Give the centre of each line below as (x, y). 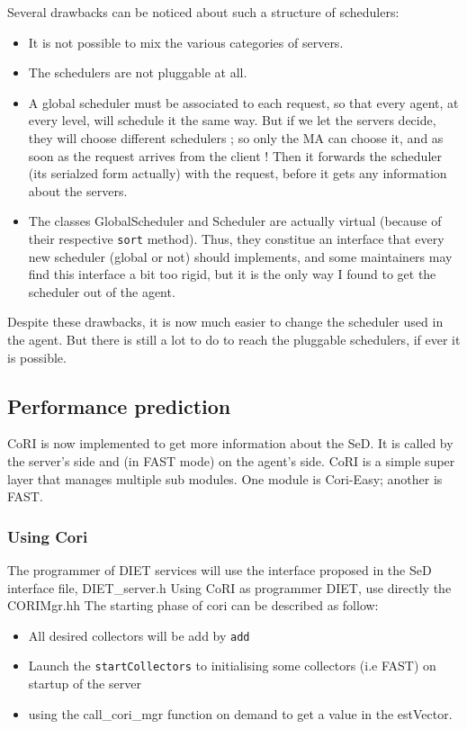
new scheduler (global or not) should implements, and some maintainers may (240, 256)
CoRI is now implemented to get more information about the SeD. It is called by (230, 443)
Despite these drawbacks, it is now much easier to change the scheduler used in (225, 322)
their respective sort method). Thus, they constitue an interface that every (236, 238)
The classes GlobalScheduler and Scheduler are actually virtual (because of (235, 221)
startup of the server (85, 684)
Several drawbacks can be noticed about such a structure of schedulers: (203, 12)
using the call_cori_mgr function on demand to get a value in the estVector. (240, 713)
